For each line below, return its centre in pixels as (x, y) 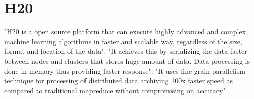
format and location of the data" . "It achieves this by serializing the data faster (126, 51)
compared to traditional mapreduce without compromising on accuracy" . (117, 90)
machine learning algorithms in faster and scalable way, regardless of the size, (123, 41)
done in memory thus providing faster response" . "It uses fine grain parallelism (125, 71)
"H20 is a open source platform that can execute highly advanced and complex (125, 32)
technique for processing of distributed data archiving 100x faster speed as (118, 81)
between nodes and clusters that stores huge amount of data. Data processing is (127, 61)
